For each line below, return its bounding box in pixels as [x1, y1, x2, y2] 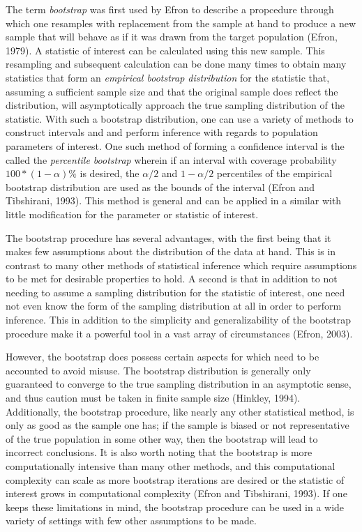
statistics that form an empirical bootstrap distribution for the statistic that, [6, 70, 330, 84]
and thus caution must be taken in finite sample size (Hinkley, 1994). [6, 390, 301, 405]
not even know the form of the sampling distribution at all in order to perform [6, 298, 342, 313]
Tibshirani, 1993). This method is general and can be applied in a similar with [6, 193, 342, 208]
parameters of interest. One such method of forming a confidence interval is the [6, 138, 345, 153]
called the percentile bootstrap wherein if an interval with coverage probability [6, 152, 337, 167]
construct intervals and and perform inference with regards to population [6, 125, 318, 139]
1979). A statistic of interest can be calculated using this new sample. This [6, 43, 325, 57]
